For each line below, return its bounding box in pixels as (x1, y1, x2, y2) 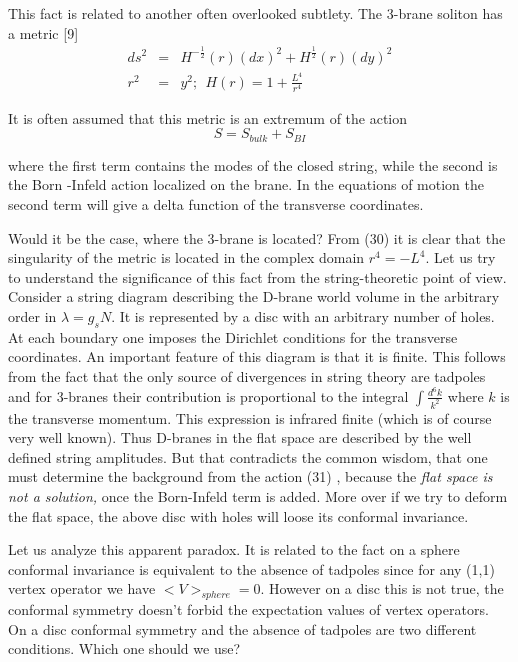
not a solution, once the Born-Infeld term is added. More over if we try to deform (8, 485, 508, 506)
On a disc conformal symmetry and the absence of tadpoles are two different (8, 618, 477, 639)
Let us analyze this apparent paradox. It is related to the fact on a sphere (8, 539, 460, 560)
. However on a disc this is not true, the (260, 578, 504, 599)
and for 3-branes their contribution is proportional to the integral (8, 385, 409, 406)
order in (8, 306, 57, 327)
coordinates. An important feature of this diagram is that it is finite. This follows (8, 346, 506, 367)
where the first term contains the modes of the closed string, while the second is (8, 154, 498, 175)
